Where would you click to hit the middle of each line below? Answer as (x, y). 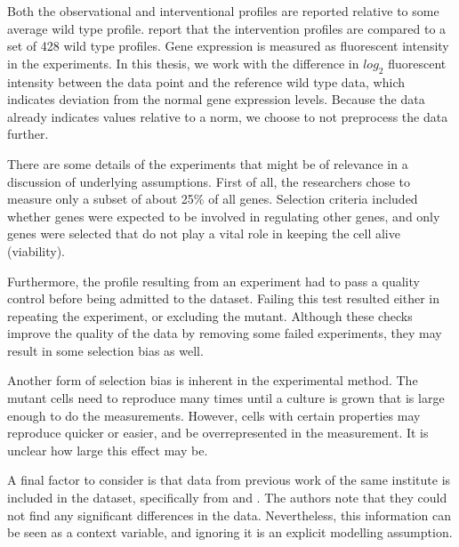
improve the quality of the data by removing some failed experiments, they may (225, 333)
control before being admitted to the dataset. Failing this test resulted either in (224, 298)
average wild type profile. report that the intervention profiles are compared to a (227, 28)
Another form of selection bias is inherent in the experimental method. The (213, 380)
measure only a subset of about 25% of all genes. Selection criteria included (213, 199)
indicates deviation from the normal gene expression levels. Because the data (216, 99)
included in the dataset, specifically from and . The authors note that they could (227, 498)
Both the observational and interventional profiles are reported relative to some (223, 11)
